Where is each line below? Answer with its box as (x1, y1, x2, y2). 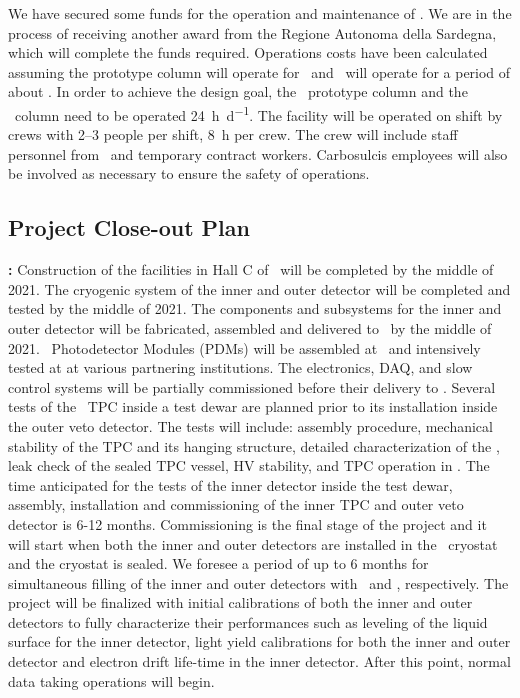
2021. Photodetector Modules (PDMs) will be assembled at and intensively (8, 337, 481, 358)
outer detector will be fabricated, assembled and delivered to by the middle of (8, 317, 492, 338)
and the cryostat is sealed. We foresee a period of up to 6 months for (8, 553, 429, 574)
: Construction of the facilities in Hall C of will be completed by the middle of (8, 259, 494, 280)
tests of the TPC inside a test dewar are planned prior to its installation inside (8, 396, 498, 417)
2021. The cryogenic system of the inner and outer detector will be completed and (8, 278, 511, 299)
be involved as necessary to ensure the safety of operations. (8, 163, 370, 184)
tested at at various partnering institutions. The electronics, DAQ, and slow (8, 357, 473, 378)
